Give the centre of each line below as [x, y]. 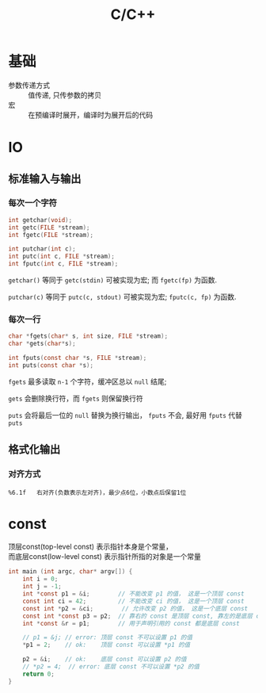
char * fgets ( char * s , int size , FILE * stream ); [88, 336]
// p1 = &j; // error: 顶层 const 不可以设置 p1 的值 [107, 637]
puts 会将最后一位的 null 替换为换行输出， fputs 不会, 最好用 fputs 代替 [125, 415]
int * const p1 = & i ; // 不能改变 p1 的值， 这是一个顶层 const [133, 594]
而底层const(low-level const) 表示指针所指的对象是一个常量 [105, 557]
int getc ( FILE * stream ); [49, 228]
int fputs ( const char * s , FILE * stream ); [78, 358]
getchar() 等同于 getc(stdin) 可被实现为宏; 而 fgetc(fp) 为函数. [113, 280]
